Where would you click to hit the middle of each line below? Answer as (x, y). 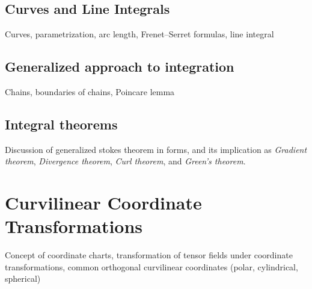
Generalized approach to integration (120, 67)
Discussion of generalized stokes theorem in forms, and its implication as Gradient (156, 149)
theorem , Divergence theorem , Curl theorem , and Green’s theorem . (125, 161)
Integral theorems (61, 124)
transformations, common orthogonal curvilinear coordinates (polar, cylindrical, (151, 266)
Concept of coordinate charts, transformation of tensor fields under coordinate (149, 255)
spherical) (23, 278)
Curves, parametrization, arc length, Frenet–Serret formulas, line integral (139, 34)
